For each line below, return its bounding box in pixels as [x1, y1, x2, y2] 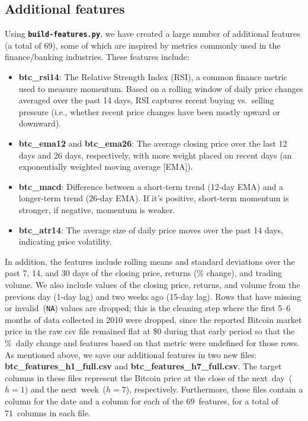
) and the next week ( [24, 383, 107, 395]
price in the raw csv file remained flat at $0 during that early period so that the [5, 325, 295, 337]
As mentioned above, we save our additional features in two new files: [5, 348, 257, 360]
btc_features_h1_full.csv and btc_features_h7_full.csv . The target [5, 360, 282, 372]
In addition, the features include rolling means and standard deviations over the [5, 255, 295, 267]
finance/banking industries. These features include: [5, 50, 190, 63]
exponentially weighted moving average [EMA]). [18, 160, 193, 173]
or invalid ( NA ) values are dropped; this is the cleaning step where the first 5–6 [5, 302, 291, 314]
